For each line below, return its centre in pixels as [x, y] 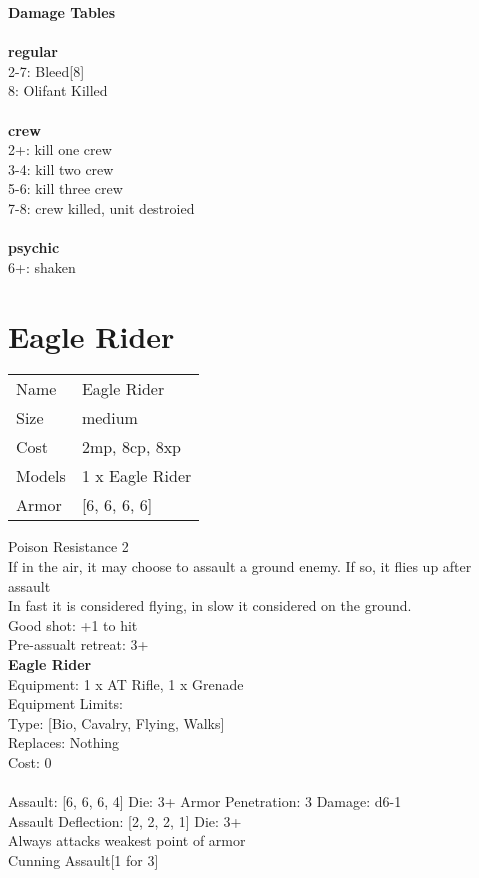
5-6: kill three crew [65, 188]
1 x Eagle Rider [136, 476]
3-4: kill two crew [61, 168]
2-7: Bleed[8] [46, 70]
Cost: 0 [30, 761]
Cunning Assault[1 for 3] [83, 859]
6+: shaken [42, 266]
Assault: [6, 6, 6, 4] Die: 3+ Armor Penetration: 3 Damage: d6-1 [205, 801]
